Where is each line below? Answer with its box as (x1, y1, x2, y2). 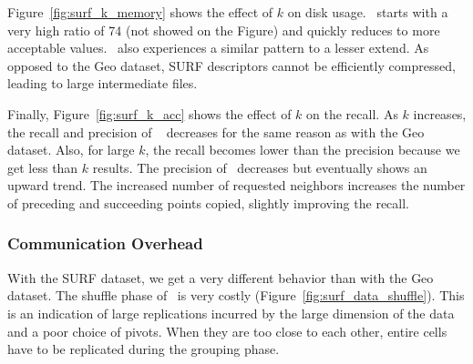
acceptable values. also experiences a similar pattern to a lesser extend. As (7, 38, 429, 57)
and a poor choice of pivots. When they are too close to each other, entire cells (7, 321, 447, 340)
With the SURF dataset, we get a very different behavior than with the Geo (7, 268, 434, 287)
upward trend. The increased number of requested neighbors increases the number (7, 176, 466, 195)
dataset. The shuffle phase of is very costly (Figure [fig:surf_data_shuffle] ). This (7, 286, 465, 305)
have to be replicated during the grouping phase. (7, 339, 280, 359)
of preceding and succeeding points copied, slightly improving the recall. (7, 193, 409, 212)
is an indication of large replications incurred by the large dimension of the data (7, 303, 455, 322)
